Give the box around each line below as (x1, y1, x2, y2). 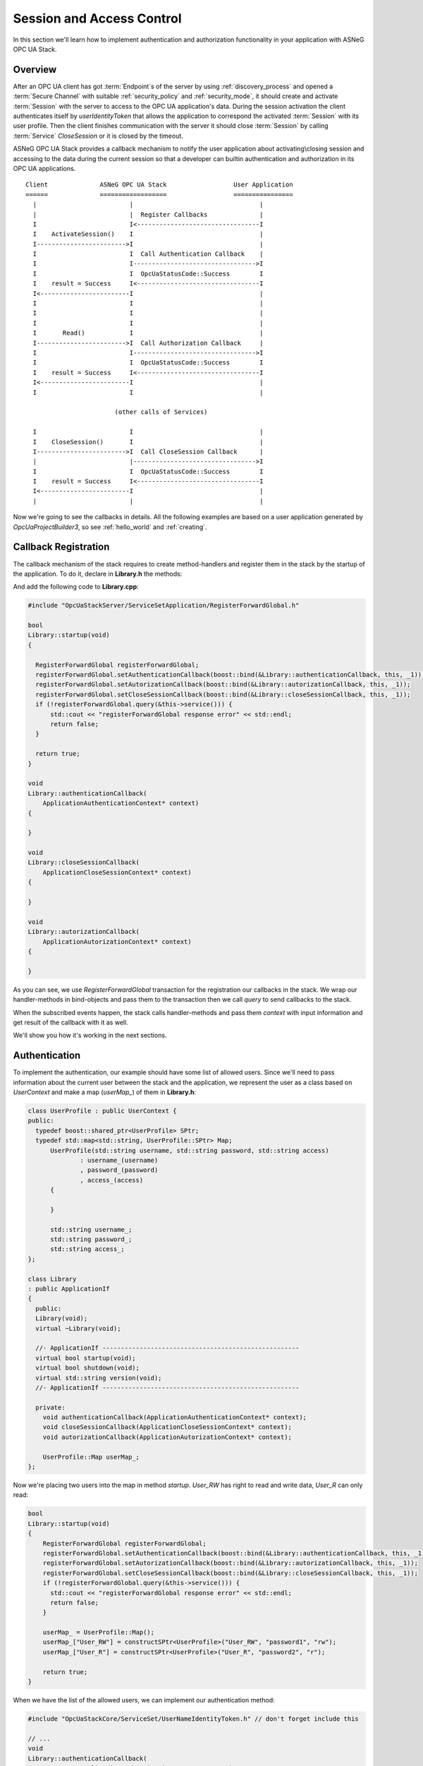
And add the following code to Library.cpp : (13, 583, 139, 591)
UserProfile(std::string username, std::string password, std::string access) (50, 1146, 329, 1154)
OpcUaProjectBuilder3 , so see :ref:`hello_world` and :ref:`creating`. (13, 523, 207, 531)
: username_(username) (80, 1156, 159, 1164)
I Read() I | (32, 329, 264, 337)
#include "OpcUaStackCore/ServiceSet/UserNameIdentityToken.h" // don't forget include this (27, 1715, 359, 1723)
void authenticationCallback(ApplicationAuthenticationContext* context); (42, 1414, 307, 1421)
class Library (27, 1275, 77, 1283)
